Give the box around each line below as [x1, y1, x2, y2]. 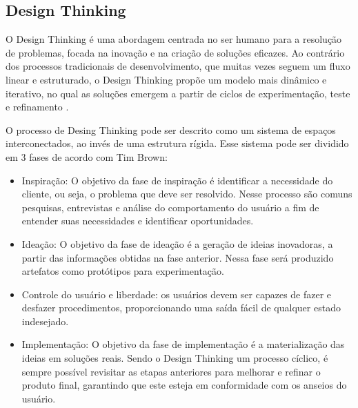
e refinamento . [6, 99, 69, 114]
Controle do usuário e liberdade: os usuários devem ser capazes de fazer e [21, 286, 332, 301]
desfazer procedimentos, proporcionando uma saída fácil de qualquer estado [21, 300, 341, 315]
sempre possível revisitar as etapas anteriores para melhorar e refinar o [21, 364, 321, 378]
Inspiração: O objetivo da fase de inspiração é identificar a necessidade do [21, 173, 333, 187]
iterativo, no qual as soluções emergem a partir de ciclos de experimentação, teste [6, 86, 350, 100]
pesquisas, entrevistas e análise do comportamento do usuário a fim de [21, 200, 319, 214]
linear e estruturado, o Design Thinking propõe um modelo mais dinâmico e [6, 72, 327, 86]
